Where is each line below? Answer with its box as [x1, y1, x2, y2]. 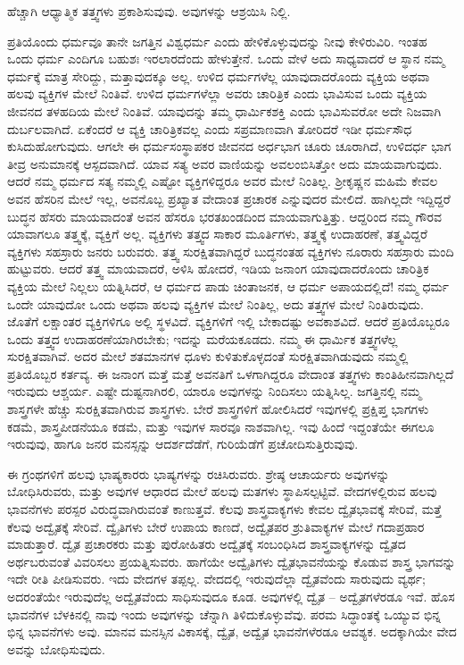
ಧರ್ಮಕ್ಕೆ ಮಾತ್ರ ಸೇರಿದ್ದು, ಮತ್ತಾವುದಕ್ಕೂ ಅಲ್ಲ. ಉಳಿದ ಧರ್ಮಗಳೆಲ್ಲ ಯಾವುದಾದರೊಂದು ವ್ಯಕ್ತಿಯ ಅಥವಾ [7, 66, 430, 85]
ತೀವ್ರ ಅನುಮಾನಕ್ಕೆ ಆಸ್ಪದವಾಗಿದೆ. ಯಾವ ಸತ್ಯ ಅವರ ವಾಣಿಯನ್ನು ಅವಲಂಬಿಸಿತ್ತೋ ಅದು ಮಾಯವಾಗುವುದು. [7, 154, 443, 173]
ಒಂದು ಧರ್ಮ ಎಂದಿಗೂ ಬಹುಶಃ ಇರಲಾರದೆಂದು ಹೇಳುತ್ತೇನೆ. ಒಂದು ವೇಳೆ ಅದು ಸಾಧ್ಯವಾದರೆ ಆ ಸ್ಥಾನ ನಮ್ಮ [7, 49, 445, 68]
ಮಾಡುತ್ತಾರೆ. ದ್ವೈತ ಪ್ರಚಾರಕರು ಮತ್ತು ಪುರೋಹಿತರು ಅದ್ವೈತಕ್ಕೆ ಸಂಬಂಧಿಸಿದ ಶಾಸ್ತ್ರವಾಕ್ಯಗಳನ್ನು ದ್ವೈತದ [7, 535, 406, 553]
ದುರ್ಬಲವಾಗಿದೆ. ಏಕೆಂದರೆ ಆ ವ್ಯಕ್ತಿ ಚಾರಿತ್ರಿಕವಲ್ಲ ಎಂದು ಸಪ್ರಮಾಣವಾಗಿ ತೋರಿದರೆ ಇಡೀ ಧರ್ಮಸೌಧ [7, 119, 412, 138]
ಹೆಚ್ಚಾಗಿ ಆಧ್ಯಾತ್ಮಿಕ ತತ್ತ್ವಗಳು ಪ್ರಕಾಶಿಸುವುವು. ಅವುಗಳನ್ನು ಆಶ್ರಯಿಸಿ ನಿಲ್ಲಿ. [7, 2, 291, 20]
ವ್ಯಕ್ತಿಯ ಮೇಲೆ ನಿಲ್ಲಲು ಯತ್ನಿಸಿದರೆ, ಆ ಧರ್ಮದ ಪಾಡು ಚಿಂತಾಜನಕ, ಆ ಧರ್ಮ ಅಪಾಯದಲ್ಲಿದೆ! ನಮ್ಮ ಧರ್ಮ [7, 276, 450, 295]
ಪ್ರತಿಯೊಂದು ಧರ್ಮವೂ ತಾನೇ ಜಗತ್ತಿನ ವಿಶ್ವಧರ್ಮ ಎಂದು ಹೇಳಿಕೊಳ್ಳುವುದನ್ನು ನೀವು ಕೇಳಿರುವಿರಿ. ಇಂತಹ [7, 31, 427, 50]
